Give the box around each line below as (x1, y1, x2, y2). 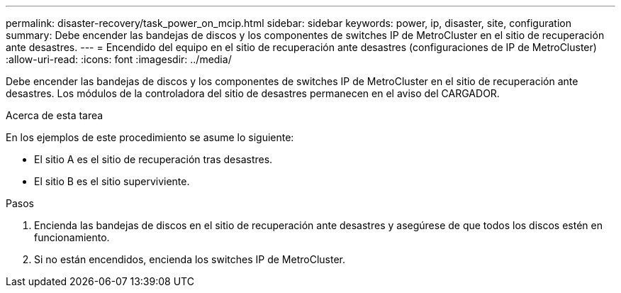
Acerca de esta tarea (6, 109, 103, 121)
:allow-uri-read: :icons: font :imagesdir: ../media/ (6, 53, 232, 65)
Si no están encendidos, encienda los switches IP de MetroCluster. (34, 253, 345, 265)
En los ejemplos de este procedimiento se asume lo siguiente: (6, 131, 294, 143)
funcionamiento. (34, 231, 110, 243)
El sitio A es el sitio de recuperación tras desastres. (34, 153, 273, 165)
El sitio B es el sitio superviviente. (34, 175, 190, 187)
